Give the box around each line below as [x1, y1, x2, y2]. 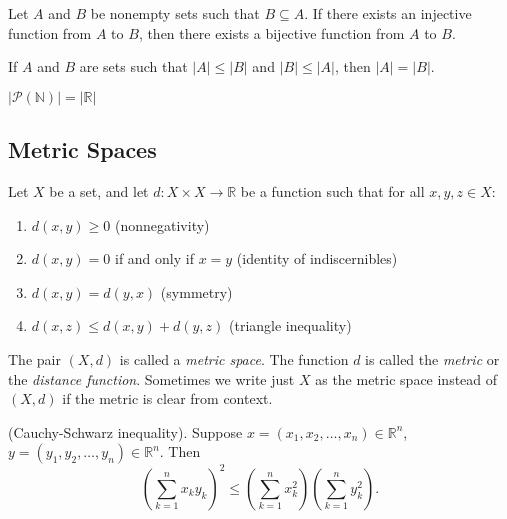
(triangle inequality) [229, 315, 352, 336]
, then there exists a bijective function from [138, 22, 405, 43]
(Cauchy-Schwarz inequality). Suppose [8, 421, 243, 442]
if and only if [114, 248, 194, 269]
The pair [8, 348, 61, 369]
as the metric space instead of [315, 368, 498, 389]
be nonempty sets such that [90, 3, 260, 23]
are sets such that [79, 56, 188, 77]
